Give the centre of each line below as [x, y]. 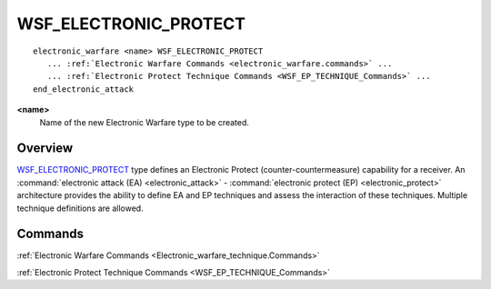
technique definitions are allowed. [80, 208]
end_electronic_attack [84, 89]
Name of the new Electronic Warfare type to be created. [145, 122]
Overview [45, 149]
